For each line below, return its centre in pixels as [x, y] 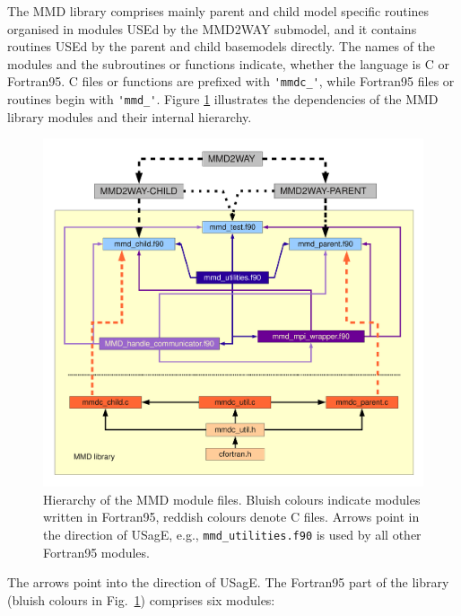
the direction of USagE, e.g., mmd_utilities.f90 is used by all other [232, 534]
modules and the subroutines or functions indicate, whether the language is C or [228, 63]
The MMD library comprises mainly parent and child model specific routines [218, 11]
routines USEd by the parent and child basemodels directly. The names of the [222, 46]
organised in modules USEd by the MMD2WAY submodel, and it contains [212, 28]
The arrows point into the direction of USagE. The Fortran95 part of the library [228, 582]
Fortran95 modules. [96, 552]
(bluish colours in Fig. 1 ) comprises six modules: [141, 599]
